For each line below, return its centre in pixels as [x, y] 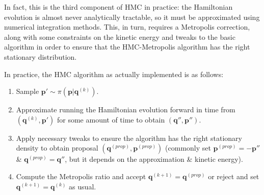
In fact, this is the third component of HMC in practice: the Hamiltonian [118, 7]
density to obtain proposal [57, 148]
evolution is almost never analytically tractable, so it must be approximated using [132, 17]
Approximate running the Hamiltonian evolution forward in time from [126, 109]
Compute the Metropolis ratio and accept [81, 176]
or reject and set [234, 176]
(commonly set [188, 148]
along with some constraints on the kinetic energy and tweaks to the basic [120, 36]
